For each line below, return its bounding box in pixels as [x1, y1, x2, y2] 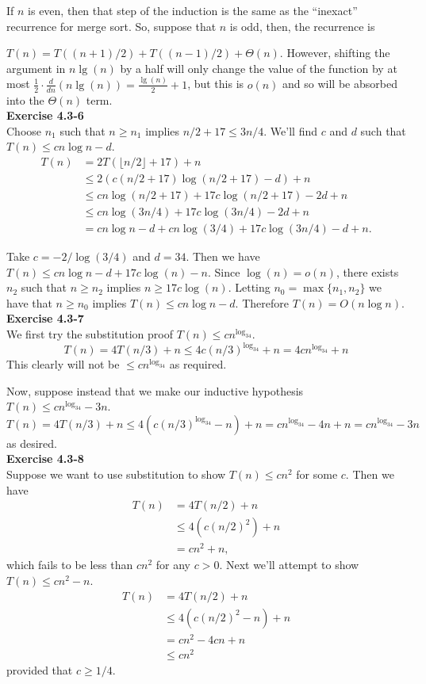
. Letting [228, 279, 271, 296]
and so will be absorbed [282, 75, 397, 92]
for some [296, 466, 338, 483]
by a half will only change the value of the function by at [120, 59, 397, 76]
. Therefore [235, 294, 289, 311]
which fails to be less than [6, 556, 133, 573]
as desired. [6, 434, 57, 451]
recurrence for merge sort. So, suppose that [6, 17, 217, 34]
